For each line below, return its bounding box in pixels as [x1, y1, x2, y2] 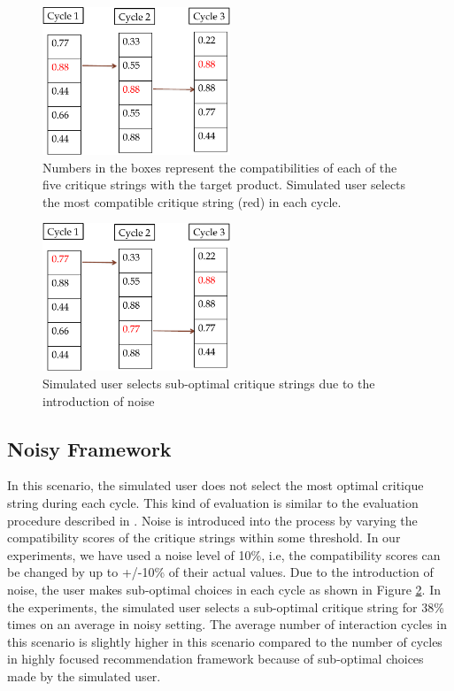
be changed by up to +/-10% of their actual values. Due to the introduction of [7, 563, 434, 581]
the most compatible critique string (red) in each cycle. [42, 192, 342, 211]
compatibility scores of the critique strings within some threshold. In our [7, 528, 401, 547]
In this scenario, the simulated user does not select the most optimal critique [7, 476, 424, 495]
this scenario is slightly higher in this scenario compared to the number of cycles [7, 632, 442, 650]
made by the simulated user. [7, 666, 161, 685]
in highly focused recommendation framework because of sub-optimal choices [7, 649, 424, 668]
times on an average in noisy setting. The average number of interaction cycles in [7, 615, 448, 633]
